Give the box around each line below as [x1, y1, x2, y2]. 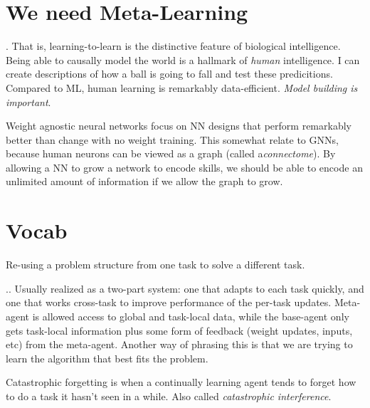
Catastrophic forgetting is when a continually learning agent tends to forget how [6, 375, 356, 389]
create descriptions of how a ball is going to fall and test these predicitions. [6, 66, 333, 81]
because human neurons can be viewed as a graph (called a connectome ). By [6, 146, 336, 161]
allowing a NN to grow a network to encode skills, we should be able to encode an [6, 159, 363, 174]
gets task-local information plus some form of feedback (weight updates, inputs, [6, 323, 353, 338]
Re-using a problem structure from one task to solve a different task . [6, 257, 305, 272]
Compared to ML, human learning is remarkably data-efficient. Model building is [6, 80, 358, 95]
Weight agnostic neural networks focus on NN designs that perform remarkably [6, 118, 351, 133]
